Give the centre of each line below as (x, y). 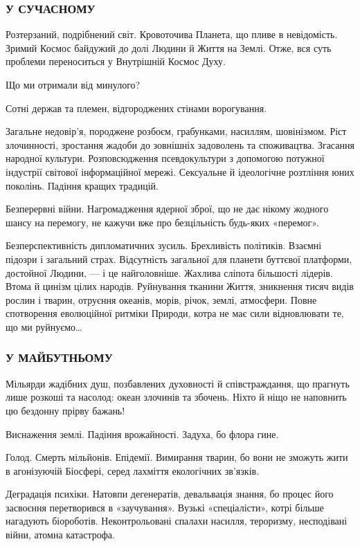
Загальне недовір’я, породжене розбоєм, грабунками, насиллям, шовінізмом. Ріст (176, 131)
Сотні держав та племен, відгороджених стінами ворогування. (136, 108)
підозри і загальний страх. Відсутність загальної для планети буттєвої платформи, (179, 258)
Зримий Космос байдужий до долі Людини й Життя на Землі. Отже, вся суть (169, 47)
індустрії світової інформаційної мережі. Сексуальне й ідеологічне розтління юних (180, 171)
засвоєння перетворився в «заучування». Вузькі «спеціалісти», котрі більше (165, 507)
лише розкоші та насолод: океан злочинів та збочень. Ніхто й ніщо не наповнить (176, 397)
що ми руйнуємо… (44, 326)
